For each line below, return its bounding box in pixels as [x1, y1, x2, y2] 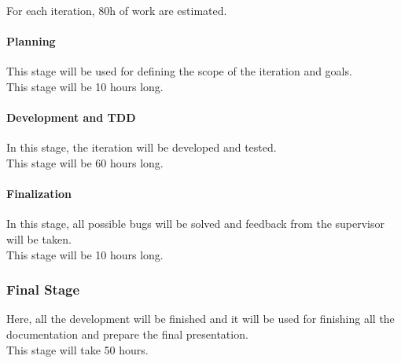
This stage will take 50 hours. [6, 341, 149, 357]
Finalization [6, 185, 72, 202]
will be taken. [6, 230, 72, 247]
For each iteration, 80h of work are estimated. [6, 2, 227, 18]
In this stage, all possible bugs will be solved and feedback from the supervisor [6, 215, 385, 232]
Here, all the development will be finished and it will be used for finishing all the [6, 310, 395, 327]
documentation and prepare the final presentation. [6, 325, 248, 342]
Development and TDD [6, 109, 136, 126]
